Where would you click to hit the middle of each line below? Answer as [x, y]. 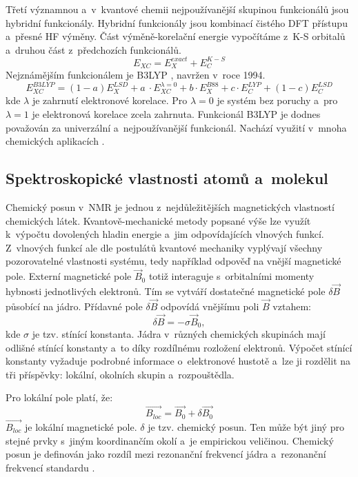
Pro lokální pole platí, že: [59, 397]
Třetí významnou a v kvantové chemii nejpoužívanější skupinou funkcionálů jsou [177, 9]
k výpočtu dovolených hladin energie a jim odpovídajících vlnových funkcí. [165, 234]
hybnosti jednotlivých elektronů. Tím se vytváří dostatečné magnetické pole [166, 291]
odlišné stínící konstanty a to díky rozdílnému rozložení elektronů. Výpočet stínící [179, 347]
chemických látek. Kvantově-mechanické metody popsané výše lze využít [158, 220]
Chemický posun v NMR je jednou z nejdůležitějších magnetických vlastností [170, 207]
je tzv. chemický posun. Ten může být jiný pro [246, 426]
